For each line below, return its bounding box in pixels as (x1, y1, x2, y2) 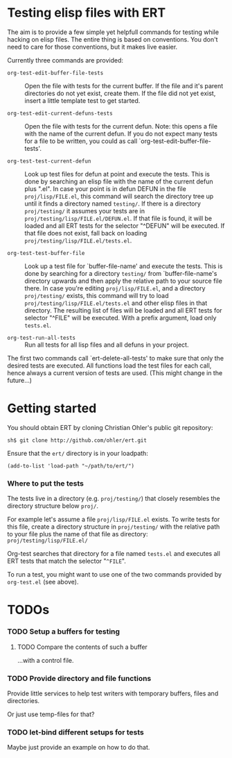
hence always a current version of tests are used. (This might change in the (7, 368, 223, 377)
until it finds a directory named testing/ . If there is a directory (24, 199, 201, 208)
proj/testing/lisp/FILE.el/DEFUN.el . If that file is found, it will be (24, 214, 213, 222)
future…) (7, 376, 33, 384)
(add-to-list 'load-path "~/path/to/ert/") (7, 462, 135, 470)
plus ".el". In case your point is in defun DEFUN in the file (24, 184, 187, 192)
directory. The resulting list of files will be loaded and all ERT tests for (24, 306, 223, 314)
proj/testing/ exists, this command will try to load (24, 291, 169, 299)
